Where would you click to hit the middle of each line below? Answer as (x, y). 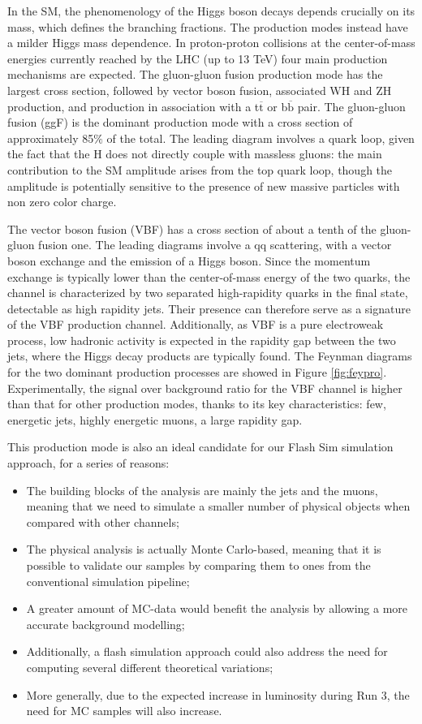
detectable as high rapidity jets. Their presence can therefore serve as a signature (209, 308)
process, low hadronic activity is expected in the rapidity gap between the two (202, 340)
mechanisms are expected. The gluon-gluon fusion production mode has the (195, 74)
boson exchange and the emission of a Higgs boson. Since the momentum (189, 260)
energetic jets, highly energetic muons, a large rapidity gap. (155, 419)
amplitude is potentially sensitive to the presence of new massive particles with (204, 185)
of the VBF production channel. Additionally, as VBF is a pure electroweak (196, 324)
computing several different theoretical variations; (150, 667)
